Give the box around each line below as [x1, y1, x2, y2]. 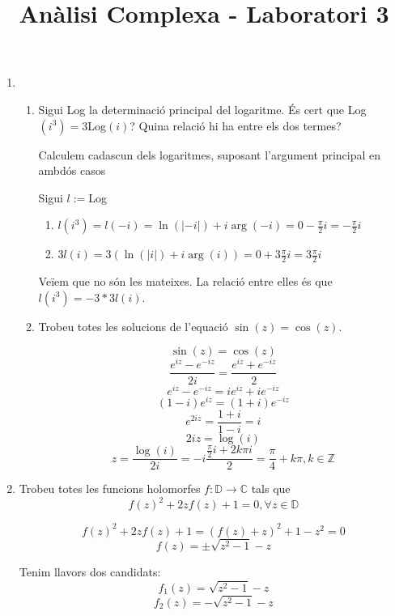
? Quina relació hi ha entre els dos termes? [130, 117, 342, 134]
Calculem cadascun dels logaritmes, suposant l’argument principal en [38, 146, 381, 163]
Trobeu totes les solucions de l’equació [38, 317, 228, 334]
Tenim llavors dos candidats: [19, 563, 161, 580]
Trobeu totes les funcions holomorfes [19, 480, 201, 497]
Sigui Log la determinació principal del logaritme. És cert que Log [38, 100, 367, 117]
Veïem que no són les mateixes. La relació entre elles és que [38, 273, 333, 290]
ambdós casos [38, 162, 106, 179]
